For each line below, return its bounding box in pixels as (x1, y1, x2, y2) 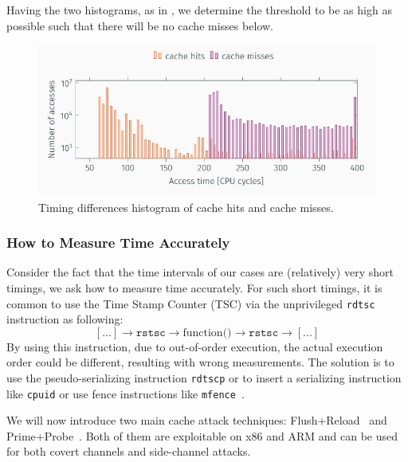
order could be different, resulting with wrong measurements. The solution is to (6, 354, 394, 370)
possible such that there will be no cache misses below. (6, 17, 273, 33)
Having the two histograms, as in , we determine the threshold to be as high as (6, 2, 392, 18)
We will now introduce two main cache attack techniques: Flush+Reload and (6, 412, 387, 429)
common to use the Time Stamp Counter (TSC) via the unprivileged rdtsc (6, 295, 375, 311)
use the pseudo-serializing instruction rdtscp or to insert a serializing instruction (6, 369, 402, 386)
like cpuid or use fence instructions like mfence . (6, 385, 245, 401)
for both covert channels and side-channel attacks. (6, 443, 251, 460)
